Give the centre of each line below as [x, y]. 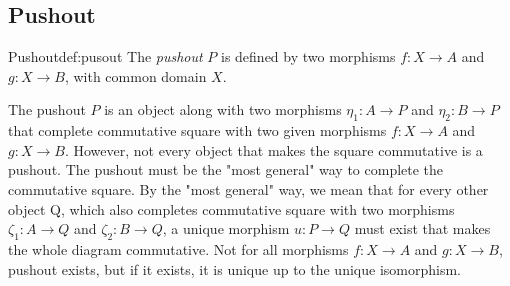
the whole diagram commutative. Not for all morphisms [178, 248]
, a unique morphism [226, 228]
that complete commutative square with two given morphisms [197, 130]
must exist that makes [422, 228]
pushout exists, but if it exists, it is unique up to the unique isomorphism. [234, 268]
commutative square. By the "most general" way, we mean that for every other [248, 188]
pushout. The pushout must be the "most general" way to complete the [226, 169]
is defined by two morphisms [308, 56]
